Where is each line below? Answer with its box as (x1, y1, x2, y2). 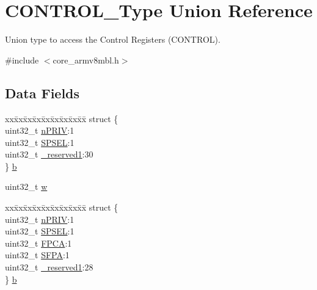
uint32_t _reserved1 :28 (5, 261, 93, 274)
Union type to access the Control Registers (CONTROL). (5, 33, 220, 46)
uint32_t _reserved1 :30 (5, 148, 93, 161)
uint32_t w (5, 180, 48, 193)
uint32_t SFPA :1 (5, 248, 70, 261)
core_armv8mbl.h (53, 53, 119, 66)
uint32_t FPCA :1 (5, 236, 72, 249)
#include (5, 53, 39, 66)
